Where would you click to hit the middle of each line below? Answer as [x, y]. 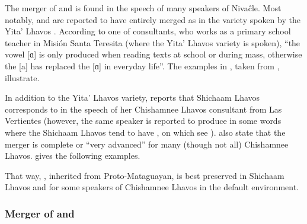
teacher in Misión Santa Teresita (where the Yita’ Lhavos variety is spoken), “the [153, 42]
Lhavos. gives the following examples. [73, 156]
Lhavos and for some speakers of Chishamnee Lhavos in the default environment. [152, 187]
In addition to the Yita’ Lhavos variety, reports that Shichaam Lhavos [132, 97]
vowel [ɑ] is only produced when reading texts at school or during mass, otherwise [153, 54]
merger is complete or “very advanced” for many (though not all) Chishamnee [147, 144]
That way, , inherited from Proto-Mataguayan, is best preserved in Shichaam [145, 175]
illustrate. [22, 77]
